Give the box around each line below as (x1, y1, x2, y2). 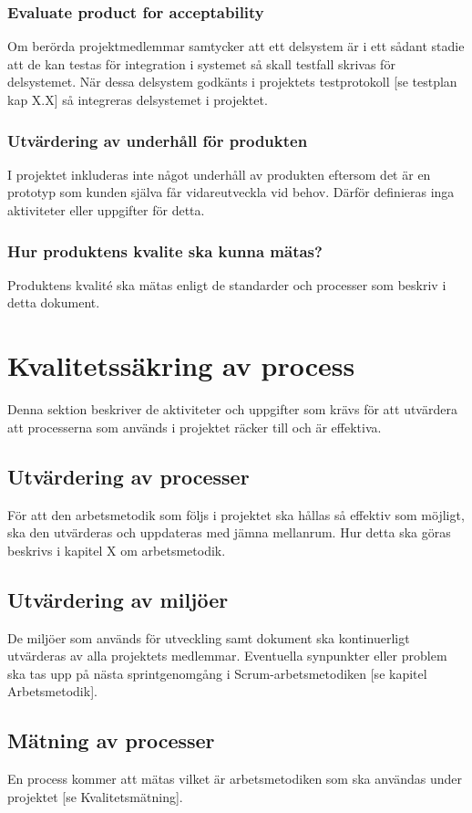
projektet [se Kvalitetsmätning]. (7, 787, 183, 806)
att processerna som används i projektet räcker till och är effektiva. (7, 417, 382, 436)
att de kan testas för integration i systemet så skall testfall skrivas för (7, 54, 395, 73)
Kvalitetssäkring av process (7, 347, 355, 384)
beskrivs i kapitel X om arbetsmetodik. (7, 540, 226, 559)
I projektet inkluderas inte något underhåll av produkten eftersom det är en (7, 164, 431, 183)
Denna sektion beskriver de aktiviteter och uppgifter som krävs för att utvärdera (7, 400, 457, 419)
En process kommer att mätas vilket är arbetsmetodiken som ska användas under (7, 769, 463, 788)
